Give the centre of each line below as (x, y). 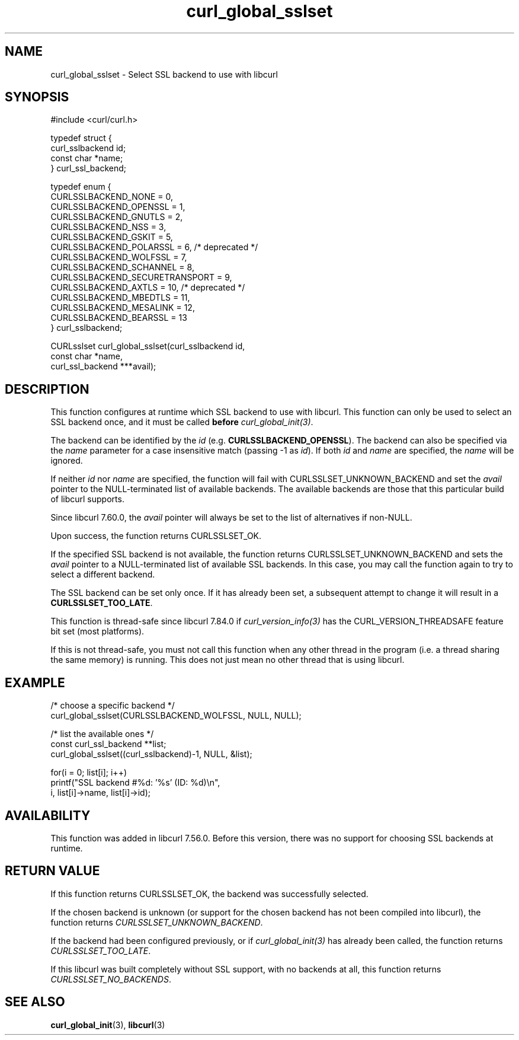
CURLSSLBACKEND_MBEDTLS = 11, (120, 298)
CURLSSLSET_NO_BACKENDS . (111, 979)
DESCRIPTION (47, 389)
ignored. (67, 461)
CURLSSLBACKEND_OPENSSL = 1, (118, 207)
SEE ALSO (35, 1002)
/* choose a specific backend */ (113, 706)
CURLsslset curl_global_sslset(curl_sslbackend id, (148, 346)
